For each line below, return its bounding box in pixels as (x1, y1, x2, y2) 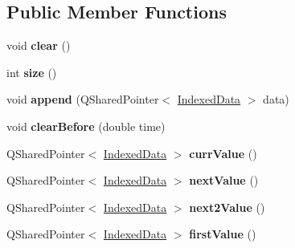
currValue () (189, 144, 257, 161)
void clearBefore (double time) (6, 117, 166, 134)
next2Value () (189, 198, 265, 215)
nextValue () (189, 172, 259, 189)
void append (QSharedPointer (6, 91, 159, 108)
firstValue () (189, 226, 256, 242)
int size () (6, 63, 57, 80)
